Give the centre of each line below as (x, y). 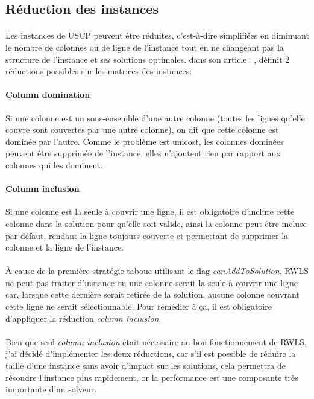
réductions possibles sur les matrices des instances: (99, 71)
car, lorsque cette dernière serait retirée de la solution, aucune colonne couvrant (152, 294)
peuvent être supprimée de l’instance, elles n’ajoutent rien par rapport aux (143, 153)
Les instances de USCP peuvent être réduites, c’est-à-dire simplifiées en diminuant (157, 35)
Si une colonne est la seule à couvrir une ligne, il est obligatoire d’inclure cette (150, 212)
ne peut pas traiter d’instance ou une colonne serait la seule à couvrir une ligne (152, 282)
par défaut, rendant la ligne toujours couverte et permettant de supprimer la (147, 235)
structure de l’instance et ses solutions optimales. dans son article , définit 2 (148, 59)
